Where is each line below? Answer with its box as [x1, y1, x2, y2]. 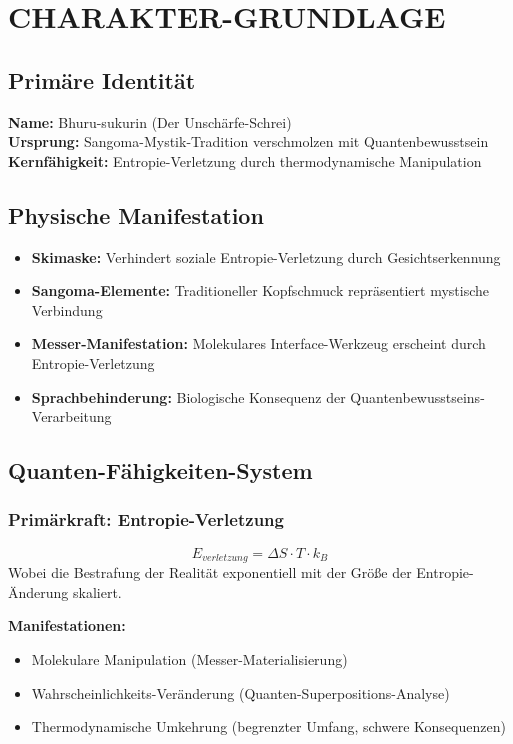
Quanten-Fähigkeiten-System [8, 455, 313, 486]
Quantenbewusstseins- [350, 386, 485, 407]
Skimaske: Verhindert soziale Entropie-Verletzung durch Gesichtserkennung [31, 246, 501, 267]
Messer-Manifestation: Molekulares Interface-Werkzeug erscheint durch [31, 333, 486, 354]
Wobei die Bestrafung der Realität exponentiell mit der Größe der [8, 562, 412, 583]
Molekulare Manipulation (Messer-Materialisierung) [31, 648, 348, 669]
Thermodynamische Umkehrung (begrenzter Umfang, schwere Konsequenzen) [31, 716, 506, 737]
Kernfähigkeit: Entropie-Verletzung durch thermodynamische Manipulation [8, 150, 482, 171]
